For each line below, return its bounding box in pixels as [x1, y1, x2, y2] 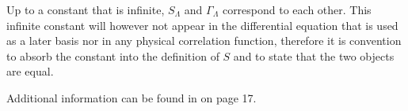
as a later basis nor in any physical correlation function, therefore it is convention [6, 32, 402, 49]
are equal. [6, 63, 54, 80]
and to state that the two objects [233, 47, 395, 64]
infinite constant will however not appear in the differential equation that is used [6, 17, 398, 33]
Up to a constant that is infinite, [6, 2, 165, 17]
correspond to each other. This [222, 2, 372, 17]
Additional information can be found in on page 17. [6, 89, 257, 105]
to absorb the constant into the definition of [6, 47, 219, 64]
